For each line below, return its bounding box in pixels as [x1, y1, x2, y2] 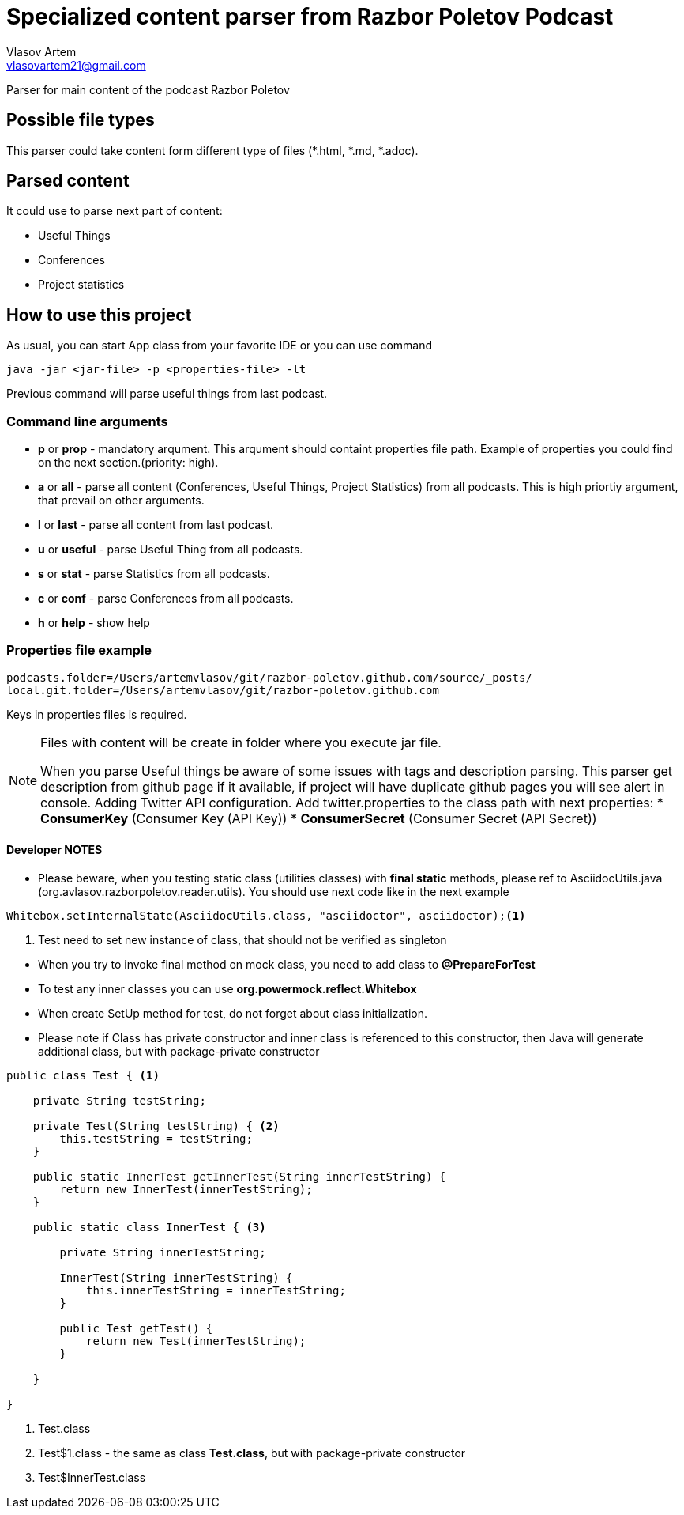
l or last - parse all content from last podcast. [38, 518, 274, 532]
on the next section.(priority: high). [38, 455, 219, 470]
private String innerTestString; [59, 1246, 266, 1259]
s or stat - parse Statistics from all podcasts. [38, 567, 270, 581]
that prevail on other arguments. [38, 493, 205, 508]
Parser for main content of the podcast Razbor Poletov [6, 82, 290, 96]
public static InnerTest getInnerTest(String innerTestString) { [32, 1170, 446, 1183]
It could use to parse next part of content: [6, 204, 223, 218]
